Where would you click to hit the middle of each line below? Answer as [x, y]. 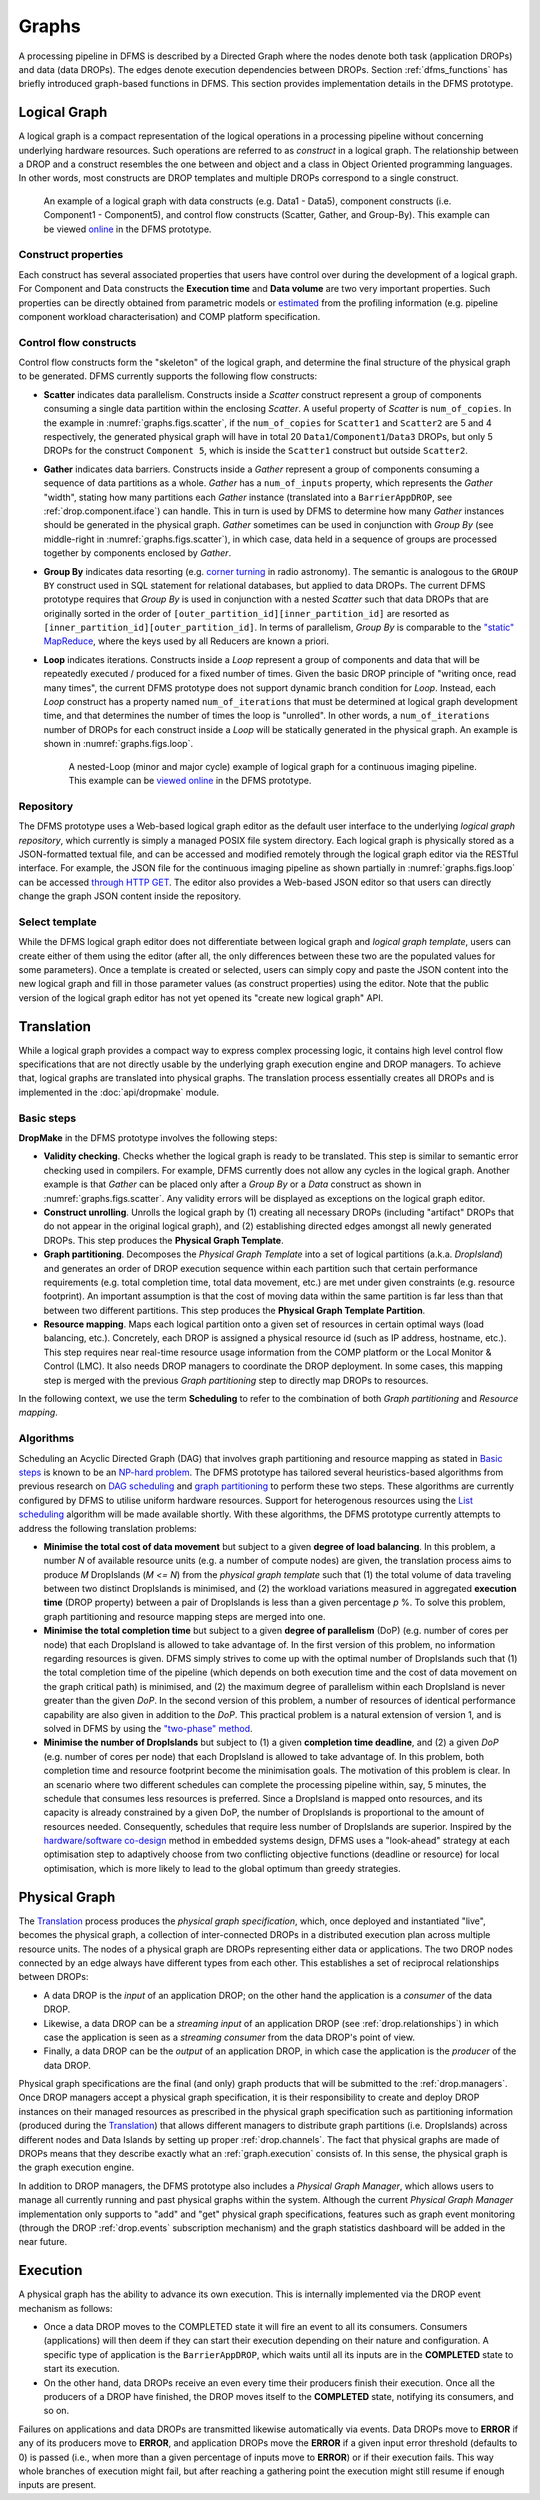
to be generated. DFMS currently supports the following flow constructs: [168, 376]
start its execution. [81, 2369]
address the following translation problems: [107, 1528]
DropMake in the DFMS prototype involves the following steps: [148, 1137]
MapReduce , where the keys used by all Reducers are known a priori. [186, 641]
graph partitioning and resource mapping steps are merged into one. [184, 1616]
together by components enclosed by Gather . [137, 553]
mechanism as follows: [65, 2308]
